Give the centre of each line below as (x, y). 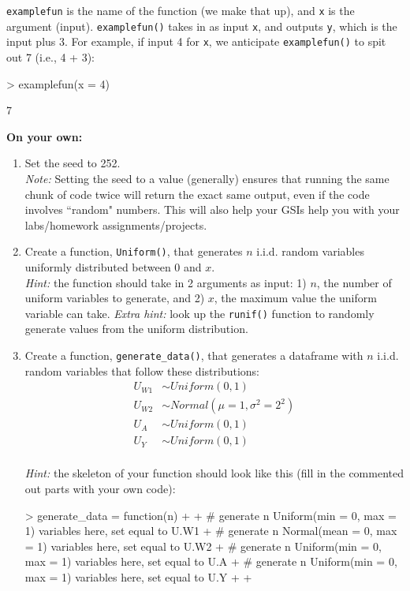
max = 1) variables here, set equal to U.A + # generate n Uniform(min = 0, (211, 561)
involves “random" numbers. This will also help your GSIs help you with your (212, 209)
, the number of (354, 282)
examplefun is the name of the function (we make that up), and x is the (181, 10)
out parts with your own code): (100, 488)
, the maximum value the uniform (295, 298)
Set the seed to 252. (73, 163)
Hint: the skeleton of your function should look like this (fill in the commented (214, 473)
